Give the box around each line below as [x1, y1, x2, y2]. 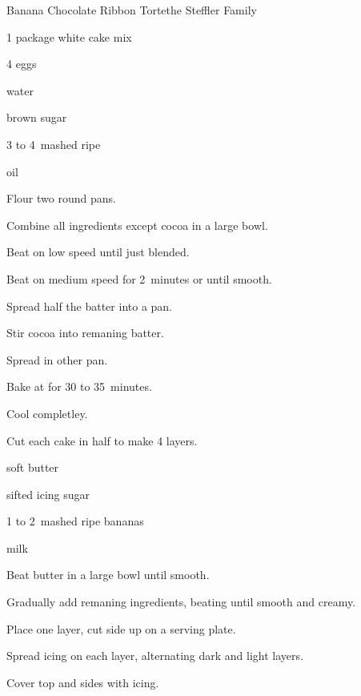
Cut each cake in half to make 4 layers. [6, 432, 198, 449]
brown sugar [6, 109, 67, 126]
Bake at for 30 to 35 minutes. [6, 378, 152, 395]
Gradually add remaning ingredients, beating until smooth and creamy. [6, 593, 356, 610]
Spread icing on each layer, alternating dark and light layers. [6, 647, 303, 664]
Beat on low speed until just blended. [6, 243, 190, 260]
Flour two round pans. [6, 190, 116, 207]
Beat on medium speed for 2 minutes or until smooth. [6, 270, 272, 287]
